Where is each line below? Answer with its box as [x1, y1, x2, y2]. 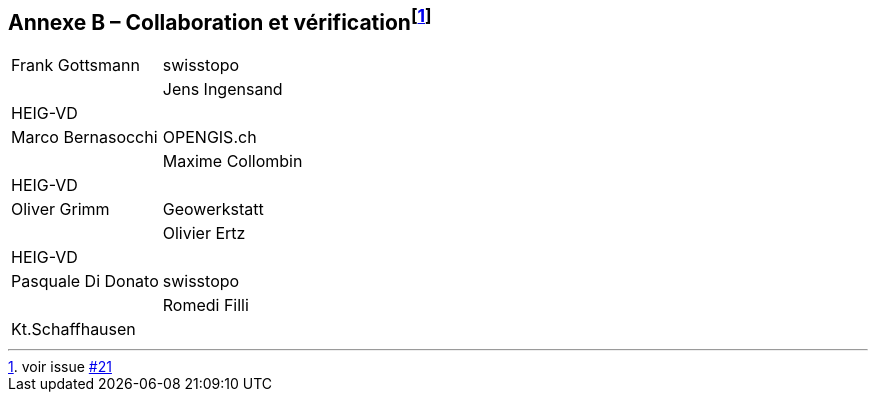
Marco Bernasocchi [11, 127, 158, 148]
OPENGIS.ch [162, 127, 257, 148]
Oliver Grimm [11, 199, 110, 220]
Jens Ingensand [162, 79, 283, 100]
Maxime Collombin [162, 151, 303, 172]
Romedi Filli [162, 295, 249, 316]
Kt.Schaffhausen [11, 319, 136, 340]
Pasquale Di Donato [11, 271, 159, 292]
